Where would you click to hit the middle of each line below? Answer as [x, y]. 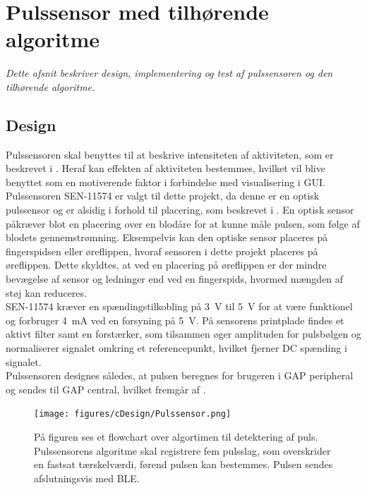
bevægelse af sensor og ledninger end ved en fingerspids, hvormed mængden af [175, 279]
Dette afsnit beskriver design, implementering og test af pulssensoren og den [169, 73]
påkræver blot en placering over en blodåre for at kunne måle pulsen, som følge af [183, 223]
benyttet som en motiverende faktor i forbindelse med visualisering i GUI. [166, 182]
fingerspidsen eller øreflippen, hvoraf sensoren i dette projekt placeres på [162, 251]
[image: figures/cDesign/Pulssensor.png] [133, 414]
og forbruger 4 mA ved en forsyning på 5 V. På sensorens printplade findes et [175, 320]
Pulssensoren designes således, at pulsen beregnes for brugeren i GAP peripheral [180, 375]
